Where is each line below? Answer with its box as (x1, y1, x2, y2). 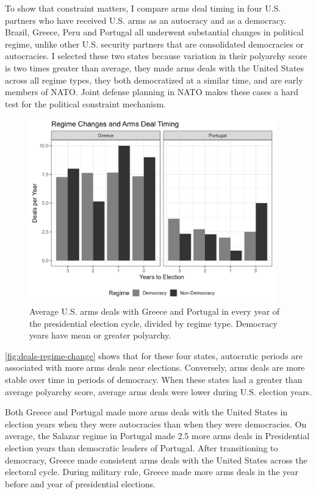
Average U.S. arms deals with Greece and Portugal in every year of (29, 305, 280, 318)
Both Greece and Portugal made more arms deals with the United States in (5, 406, 288, 418)
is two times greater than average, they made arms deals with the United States (5, 61, 304, 74)
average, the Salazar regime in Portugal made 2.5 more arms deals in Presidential (5, 429, 310, 442)
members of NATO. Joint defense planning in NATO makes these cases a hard (5, 85, 298, 98)
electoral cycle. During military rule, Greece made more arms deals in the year (5, 465, 298, 478)
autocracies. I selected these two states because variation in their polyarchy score (5, 49, 307, 62)
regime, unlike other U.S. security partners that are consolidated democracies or (5, 37, 304, 50)
